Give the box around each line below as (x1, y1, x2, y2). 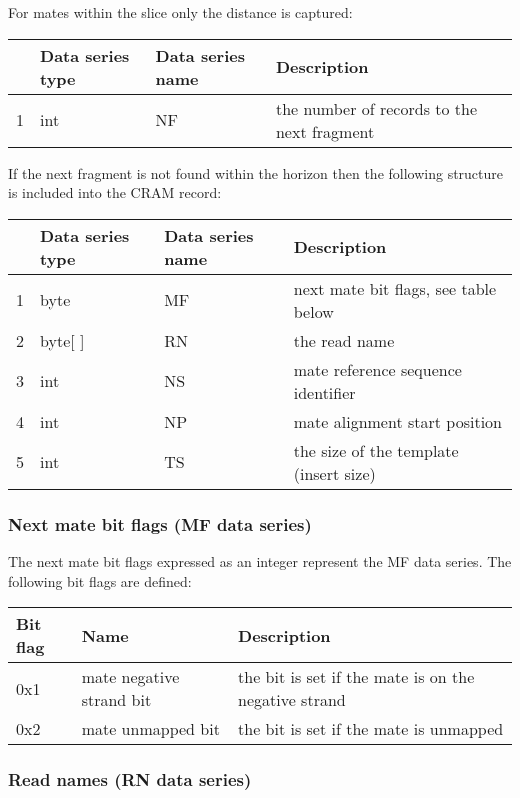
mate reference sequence (293, 357, 462, 381)
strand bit (81, 688, 152, 712)
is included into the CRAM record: (8, 182, 222, 203)
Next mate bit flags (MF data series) (8, 511, 312, 536)
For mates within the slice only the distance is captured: (8, 2, 353, 22)
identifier (293, 380, 356, 404)
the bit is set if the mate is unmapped (238, 717, 504, 741)
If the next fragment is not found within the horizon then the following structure (8, 162, 504, 183)
